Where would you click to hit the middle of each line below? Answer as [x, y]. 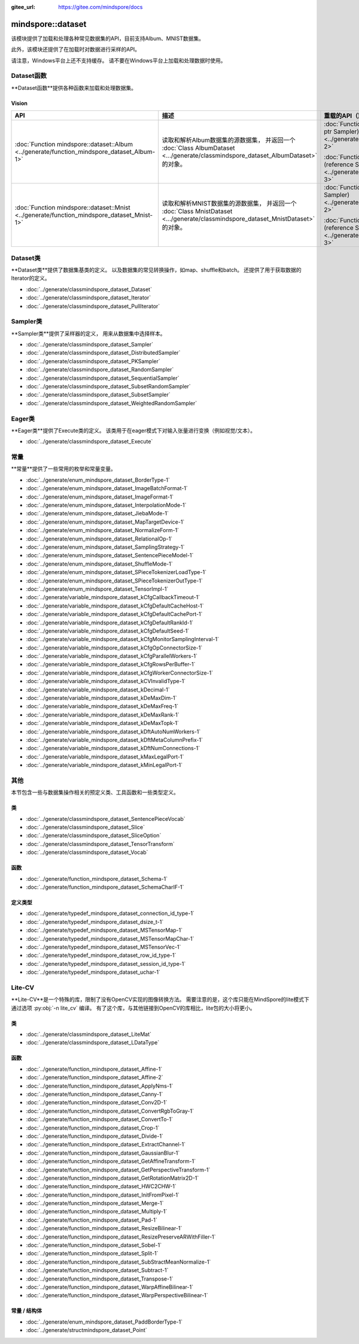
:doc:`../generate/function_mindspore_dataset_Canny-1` [95, 1094]
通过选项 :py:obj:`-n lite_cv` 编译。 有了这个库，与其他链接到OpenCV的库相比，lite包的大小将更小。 [133, 1008]
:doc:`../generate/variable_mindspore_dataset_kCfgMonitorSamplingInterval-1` [123, 639]
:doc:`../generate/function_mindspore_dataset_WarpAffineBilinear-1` [110, 1287]
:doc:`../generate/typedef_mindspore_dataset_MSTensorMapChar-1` [110, 938]
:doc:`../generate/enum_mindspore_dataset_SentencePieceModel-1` [110, 555]
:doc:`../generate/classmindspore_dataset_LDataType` [93, 1043]
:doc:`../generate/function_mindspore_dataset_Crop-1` [93, 1128]
